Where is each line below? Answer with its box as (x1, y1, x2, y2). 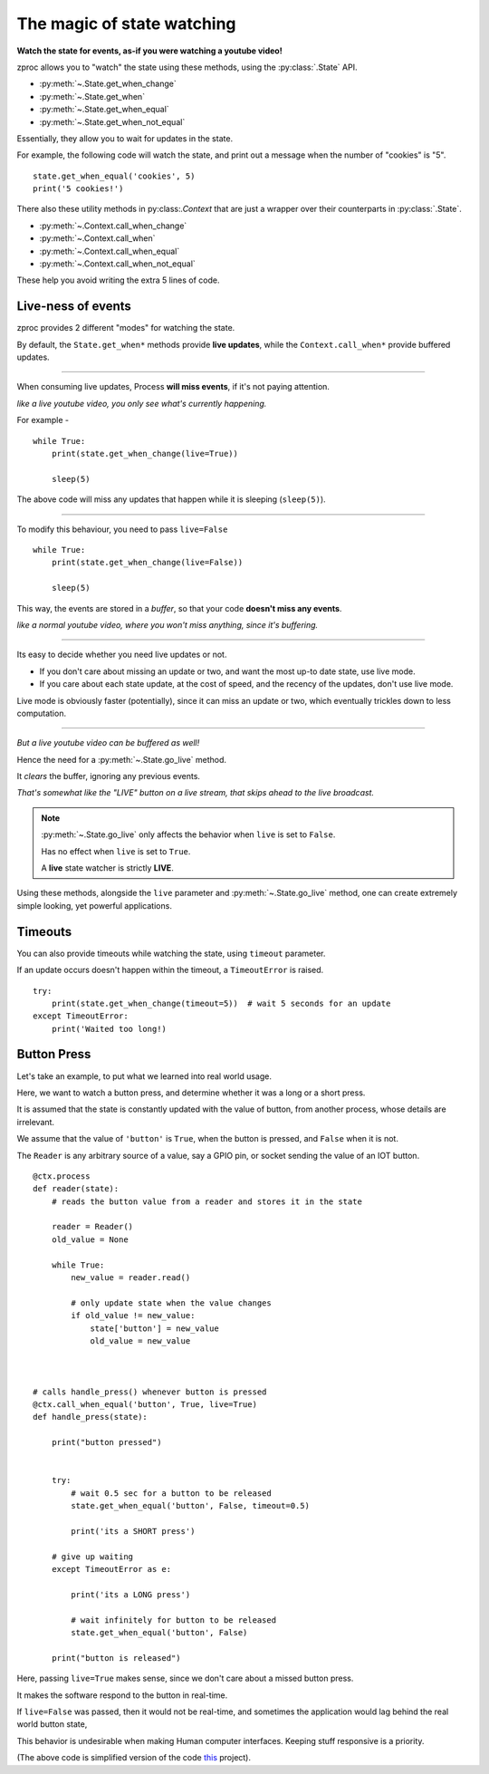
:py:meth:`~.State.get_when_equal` (39, 104, 169, 115)
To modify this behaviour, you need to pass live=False (16, 524, 228, 535)
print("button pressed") (51, 1437, 162, 1448)
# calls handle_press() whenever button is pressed (33, 1386, 267, 1397)
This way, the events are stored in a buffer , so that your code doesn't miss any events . (16, 603, 342, 613)
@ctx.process (33, 1171, 91, 1181)
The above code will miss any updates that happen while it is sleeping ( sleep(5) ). (16, 494, 326, 505)
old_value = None (51, 1234, 129, 1245)
